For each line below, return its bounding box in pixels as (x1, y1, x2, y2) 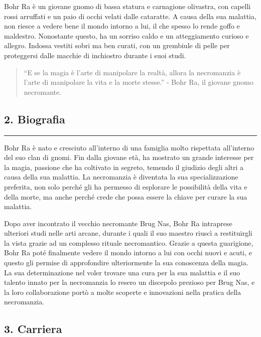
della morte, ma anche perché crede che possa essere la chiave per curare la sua (4, 191, 247, 202)
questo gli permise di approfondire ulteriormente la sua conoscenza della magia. (4, 257, 248, 268)
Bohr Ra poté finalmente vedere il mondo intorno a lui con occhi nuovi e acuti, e (4, 247, 252, 258)
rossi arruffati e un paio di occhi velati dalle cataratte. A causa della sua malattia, (4, 11, 256, 21)
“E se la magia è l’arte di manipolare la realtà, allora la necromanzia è (24, 67, 241, 77)
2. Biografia (4, 111, 65, 126)
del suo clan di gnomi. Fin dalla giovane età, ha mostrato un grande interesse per (4, 152, 254, 162)
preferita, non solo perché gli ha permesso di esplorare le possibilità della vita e (4, 181, 247, 192)
